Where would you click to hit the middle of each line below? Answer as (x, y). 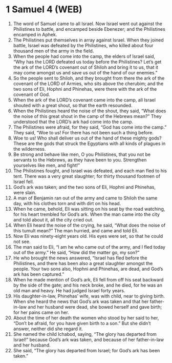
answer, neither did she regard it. (48, 329)
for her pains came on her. (41, 312)
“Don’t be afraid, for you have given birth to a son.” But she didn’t (82, 323)
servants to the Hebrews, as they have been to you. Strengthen (80, 159)
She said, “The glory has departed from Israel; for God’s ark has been (87, 350)
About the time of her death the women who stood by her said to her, (86, 318)
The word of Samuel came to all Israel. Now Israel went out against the (88, 24)
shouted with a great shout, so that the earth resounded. (73, 105)
